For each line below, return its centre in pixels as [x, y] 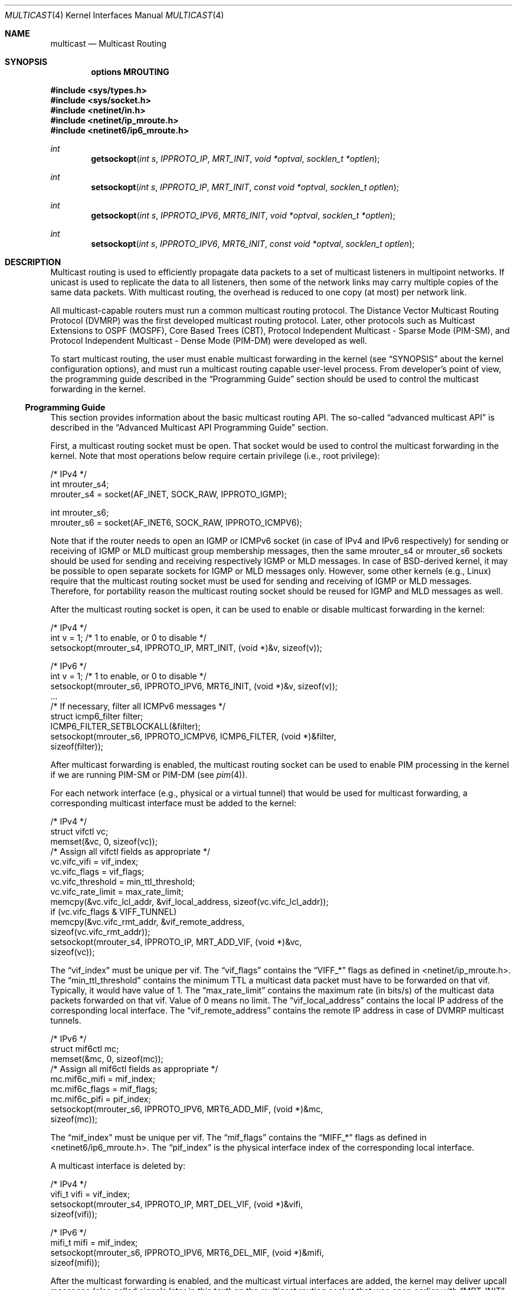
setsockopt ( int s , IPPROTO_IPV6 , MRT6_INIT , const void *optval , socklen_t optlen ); [253, 244]
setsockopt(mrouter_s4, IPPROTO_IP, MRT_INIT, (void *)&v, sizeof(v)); [186, 648]
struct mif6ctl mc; [85, 1049]
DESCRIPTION [33, 262]
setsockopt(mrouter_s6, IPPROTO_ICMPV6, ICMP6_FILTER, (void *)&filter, [193, 736]
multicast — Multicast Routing [109, 43]
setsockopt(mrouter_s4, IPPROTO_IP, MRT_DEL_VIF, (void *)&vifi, [177, 1204]
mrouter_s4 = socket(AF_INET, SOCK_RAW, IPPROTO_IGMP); [168, 494]
